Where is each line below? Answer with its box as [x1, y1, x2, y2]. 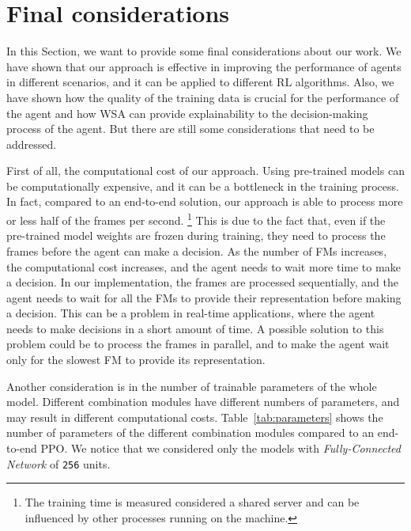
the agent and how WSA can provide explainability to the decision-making [6, 104, 368, 121]
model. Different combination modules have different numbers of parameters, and [6, 393, 400, 410]
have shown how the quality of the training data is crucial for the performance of [6, 89, 399, 105]
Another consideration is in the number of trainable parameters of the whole [6, 377, 377, 394]
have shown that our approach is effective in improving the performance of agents [6, 58, 402, 74]
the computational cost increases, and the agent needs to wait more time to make [6, 258, 401, 275]
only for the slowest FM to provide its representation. [6, 351, 266, 368]
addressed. [6, 135, 57, 152]
